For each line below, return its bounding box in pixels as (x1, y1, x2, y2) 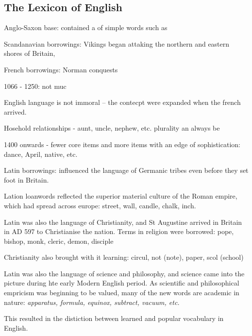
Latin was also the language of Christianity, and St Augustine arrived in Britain (4, 217, 242, 227)
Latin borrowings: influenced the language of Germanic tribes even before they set (4, 165, 249, 175)
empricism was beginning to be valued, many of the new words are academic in (4, 287, 239, 298)
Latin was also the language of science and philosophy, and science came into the (4, 268, 245, 278)
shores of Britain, (4, 48, 55, 58)
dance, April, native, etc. (4, 149, 78, 159)
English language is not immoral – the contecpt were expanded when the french (4, 97, 241, 107)
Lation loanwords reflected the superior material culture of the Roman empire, (4, 191, 237, 201)
